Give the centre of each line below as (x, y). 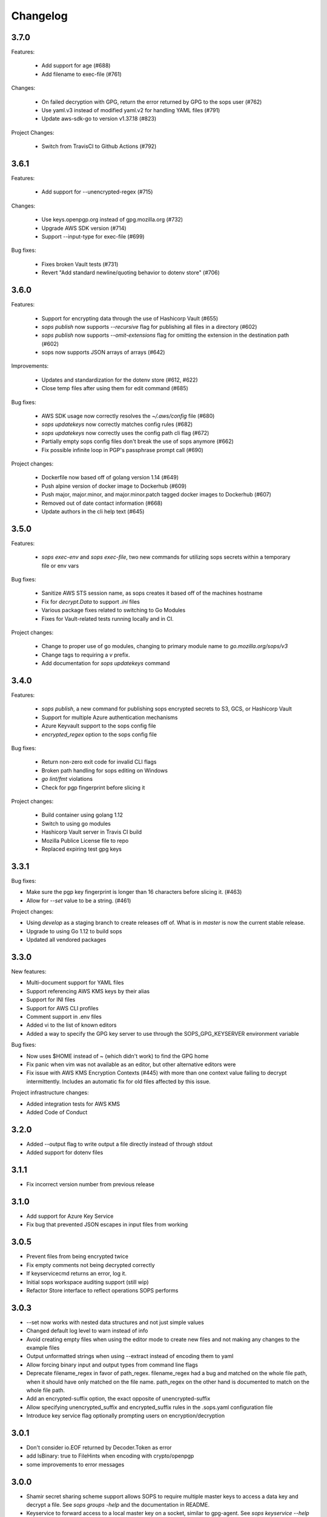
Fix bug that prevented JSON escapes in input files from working (107, 1225)
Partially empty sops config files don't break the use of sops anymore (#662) (138, 441)
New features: (29, 971)
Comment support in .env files (64, 1017)
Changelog (39, 16)
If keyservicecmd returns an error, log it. (77, 1274)
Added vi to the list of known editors (71, 1025)
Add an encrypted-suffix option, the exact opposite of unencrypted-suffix (118, 1399)
